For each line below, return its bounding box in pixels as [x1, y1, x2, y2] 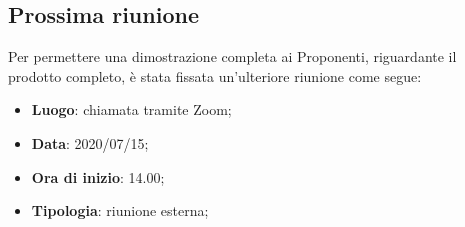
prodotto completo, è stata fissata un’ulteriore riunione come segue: [8, 65, 422, 86]
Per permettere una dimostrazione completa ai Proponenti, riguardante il [8, 46, 457, 67]
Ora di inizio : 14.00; [31, 166, 165, 187]
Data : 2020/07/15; [31, 132, 149, 153]
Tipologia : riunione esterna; [31, 200, 209, 221]
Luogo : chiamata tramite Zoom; [31, 99, 232, 120]
